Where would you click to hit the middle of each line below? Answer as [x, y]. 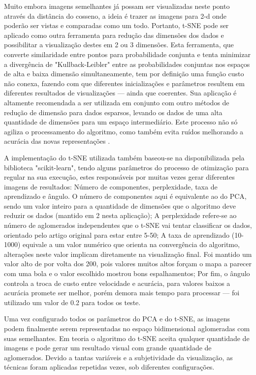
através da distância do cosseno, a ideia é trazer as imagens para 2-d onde [115, 16]
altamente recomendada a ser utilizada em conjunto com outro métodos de [117, 102]
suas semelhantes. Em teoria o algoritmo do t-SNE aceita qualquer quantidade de [127, 338]
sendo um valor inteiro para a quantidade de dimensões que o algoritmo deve [120, 205]
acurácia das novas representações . [57, 141]
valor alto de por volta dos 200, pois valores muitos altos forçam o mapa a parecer [128, 264]
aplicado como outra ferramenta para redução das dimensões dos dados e [114, 35]
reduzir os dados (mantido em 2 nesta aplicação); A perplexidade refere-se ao [120, 215]
